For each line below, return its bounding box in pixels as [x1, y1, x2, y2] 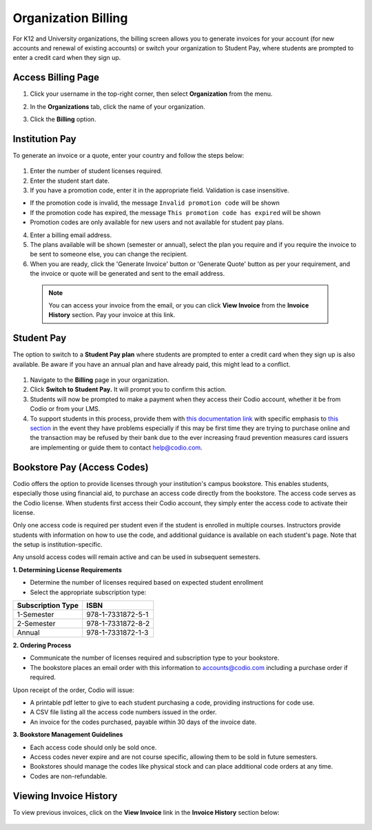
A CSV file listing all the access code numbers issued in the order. [30, 708, 217, 716]
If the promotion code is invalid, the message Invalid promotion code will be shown [30, 199, 280, 207]
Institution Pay [12, 133, 76, 145]
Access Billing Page [12, 72, 100, 83]
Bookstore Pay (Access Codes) [12, 461, 149, 473]
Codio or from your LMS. [30, 405, 101, 413]
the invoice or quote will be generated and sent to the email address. [30, 270, 225, 278]
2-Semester [17, 619, 56, 629]
